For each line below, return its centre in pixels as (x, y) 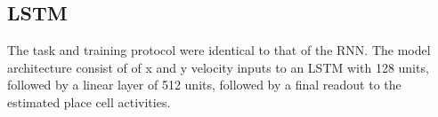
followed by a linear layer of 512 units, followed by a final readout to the (204, 85)
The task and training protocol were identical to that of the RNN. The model (219, 50)
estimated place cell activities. (89, 101)
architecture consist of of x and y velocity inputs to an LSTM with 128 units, (218, 67)
